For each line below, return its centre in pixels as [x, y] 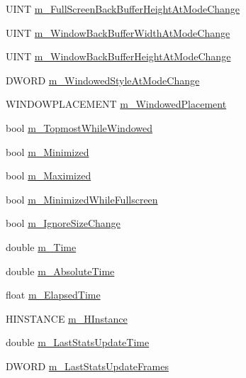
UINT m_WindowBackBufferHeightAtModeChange [118, 56]
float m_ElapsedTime [53, 295]
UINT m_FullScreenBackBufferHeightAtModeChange [123, 9]
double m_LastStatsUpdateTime [78, 342]
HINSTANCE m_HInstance [67, 318]
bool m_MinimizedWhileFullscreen [82, 199]
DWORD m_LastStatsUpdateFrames [87, 366]
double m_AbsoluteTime [60, 271]
